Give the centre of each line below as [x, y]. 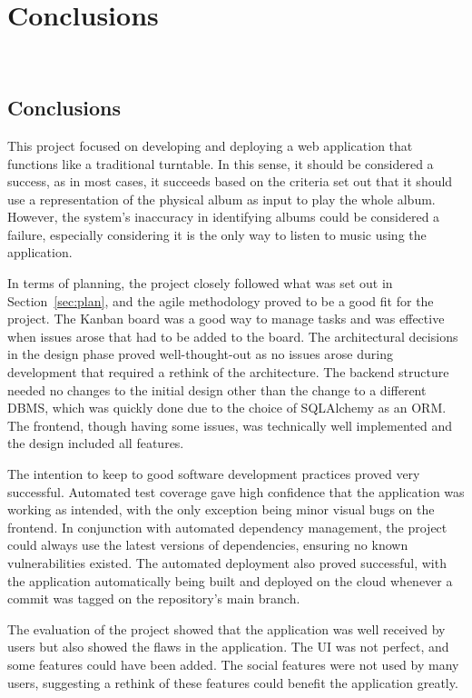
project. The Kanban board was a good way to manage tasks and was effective [226, 319]
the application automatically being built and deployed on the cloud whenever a [230, 580]
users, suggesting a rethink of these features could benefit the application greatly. [233, 682]
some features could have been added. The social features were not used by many [233, 664]
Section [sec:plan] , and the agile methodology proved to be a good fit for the [221, 300]
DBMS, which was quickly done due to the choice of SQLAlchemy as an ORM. [227, 408]
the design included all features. [96, 443]
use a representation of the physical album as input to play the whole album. [221, 199]
